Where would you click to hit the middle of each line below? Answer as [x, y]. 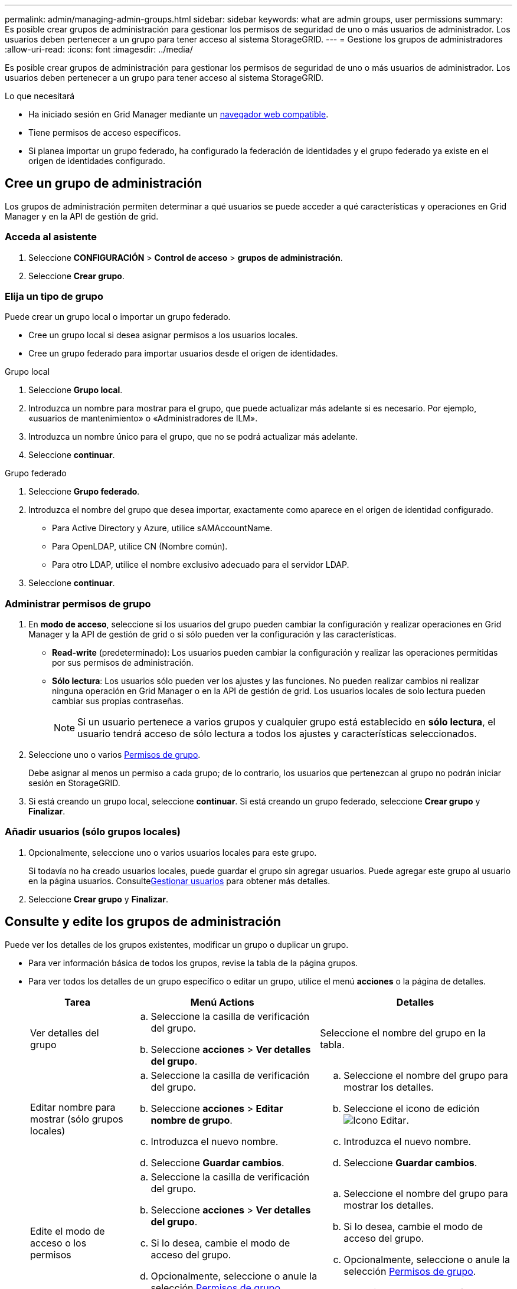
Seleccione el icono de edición [412, 1108]
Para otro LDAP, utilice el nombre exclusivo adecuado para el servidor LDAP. [201, 565]
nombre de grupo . [192, 1120]
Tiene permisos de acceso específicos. [105, 133]
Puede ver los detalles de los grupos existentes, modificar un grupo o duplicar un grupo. [177, 944]
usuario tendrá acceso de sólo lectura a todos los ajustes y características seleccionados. [277, 734]
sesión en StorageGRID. [74, 783]
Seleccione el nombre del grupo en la [403, 1033]
